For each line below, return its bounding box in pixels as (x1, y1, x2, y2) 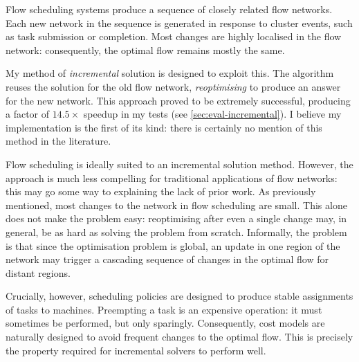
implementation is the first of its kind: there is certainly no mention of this (6, 120, 322, 134)
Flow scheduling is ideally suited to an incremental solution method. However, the (6, 156, 353, 171)
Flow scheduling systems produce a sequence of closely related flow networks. (6, 2, 333, 16)
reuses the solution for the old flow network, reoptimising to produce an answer (6, 79, 341, 93)
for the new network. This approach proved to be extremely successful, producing (6, 93, 351, 107)
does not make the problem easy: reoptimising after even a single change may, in (6, 211, 347, 226)
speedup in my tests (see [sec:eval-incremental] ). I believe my (83, 107, 342, 121)
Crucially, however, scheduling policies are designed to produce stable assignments (6, 289, 353, 303)
